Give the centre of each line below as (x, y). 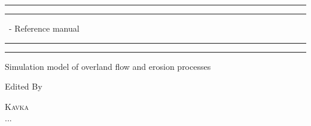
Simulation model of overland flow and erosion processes (108, 66)
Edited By (24, 86)
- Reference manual (44, 28)
